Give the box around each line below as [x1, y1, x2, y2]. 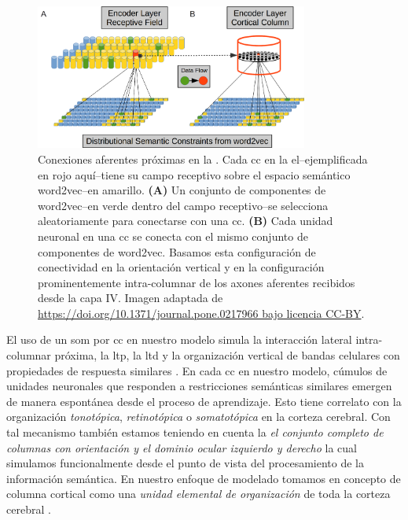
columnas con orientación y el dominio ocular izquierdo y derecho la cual [6, 439, 357, 455]
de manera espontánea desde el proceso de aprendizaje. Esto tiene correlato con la [6, 393, 402, 409]
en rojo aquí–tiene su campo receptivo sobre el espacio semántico [38, 166, 351, 183]
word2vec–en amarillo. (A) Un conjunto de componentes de [38, 182, 326, 198]
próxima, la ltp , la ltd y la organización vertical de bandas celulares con [54, 347, 400, 363]
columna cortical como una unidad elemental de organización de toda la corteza [6, 485, 391, 502]
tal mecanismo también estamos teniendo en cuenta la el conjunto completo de [6, 424, 384, 441]
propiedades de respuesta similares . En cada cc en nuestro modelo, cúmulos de [6, 362, 388, 378]
